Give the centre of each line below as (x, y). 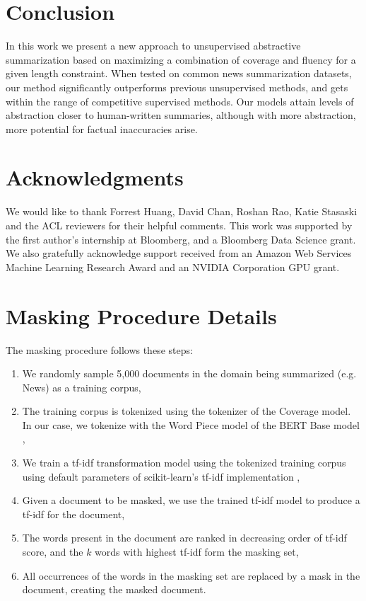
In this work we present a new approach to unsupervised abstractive (153, 46)
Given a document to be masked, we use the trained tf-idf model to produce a (191, 500)
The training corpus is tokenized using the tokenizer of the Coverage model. (187, 411)
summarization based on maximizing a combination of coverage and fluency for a (181, 59)
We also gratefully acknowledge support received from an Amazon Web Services (179, 253)
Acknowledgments (95, 177)
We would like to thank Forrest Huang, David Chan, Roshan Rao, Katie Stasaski (182, 211)
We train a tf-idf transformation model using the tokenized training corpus (184, 463)
